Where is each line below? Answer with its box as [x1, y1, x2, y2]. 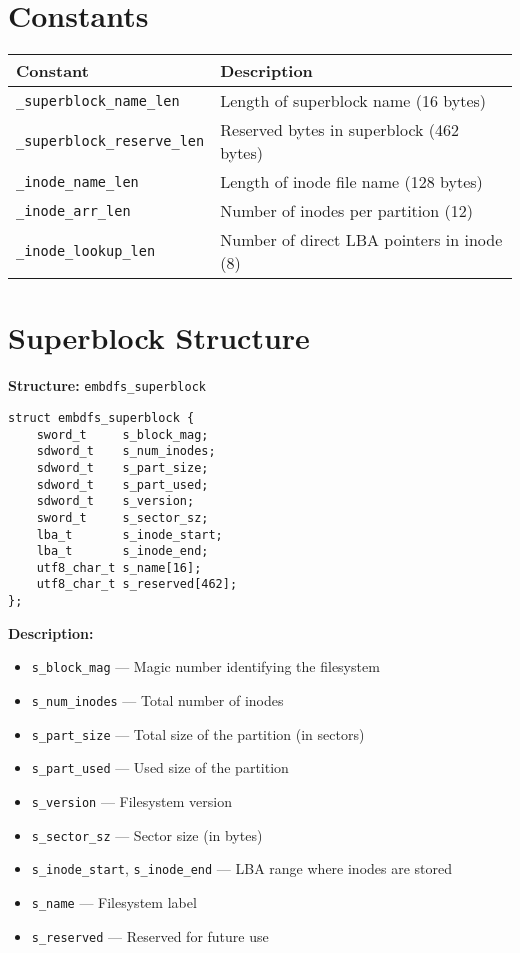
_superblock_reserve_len [16, 133, 205, 150]
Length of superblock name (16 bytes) [220, 89, 487, 113]
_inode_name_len [16, 173, 139, 190]
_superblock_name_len [16, 92, 180, 109]
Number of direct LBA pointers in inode [220, 228, 503, 252]
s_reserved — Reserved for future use [31, 925, 269, 946]
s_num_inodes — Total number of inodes [31, 690, 284, 711]
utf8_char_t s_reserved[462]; [36, 577, 238, 592]
